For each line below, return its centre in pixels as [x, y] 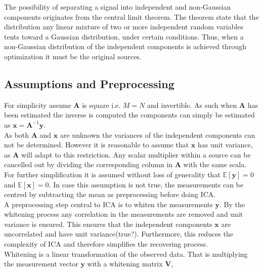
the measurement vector [41, 264]
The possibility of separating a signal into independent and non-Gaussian [118, 7]
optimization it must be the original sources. [73, 56]
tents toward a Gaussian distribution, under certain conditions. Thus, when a [124, 36]
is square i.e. [101, 105]
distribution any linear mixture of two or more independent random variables [124, 27]
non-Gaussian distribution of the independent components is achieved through [125, 46]
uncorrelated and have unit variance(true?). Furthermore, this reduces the [119, 234]
